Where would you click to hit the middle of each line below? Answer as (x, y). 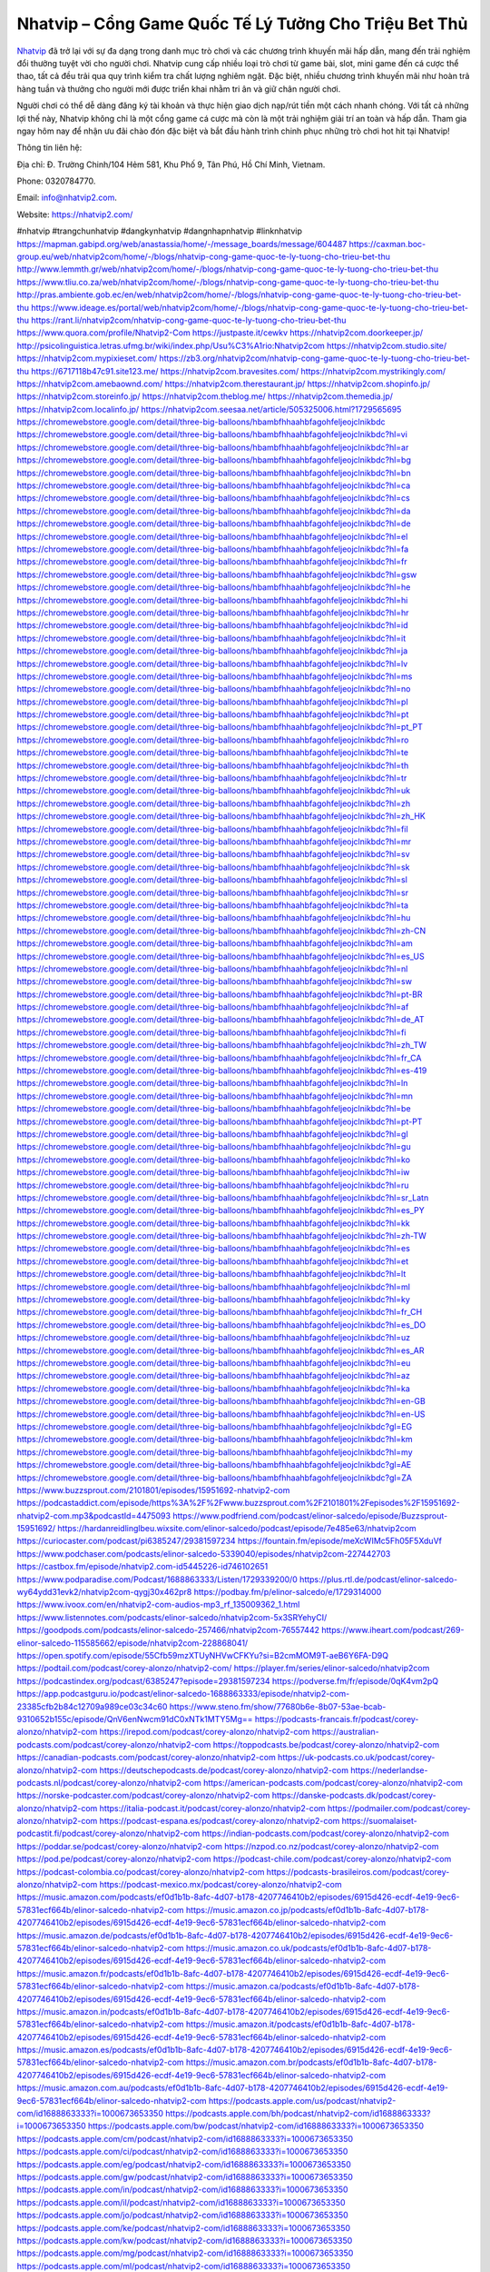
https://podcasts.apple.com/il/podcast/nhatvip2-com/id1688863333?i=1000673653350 (181, 2202)
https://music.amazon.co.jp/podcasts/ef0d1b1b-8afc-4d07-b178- (308, 1909)
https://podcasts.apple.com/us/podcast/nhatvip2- (303, 2100)
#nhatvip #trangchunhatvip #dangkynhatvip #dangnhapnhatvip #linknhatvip (160, 231)
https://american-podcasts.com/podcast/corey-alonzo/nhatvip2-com (333, 1782)
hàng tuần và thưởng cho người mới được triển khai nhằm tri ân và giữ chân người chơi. (179, 89)
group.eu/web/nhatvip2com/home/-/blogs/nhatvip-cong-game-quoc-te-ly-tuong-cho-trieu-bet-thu (203, 257)
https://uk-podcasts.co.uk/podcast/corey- (356, 1758)
